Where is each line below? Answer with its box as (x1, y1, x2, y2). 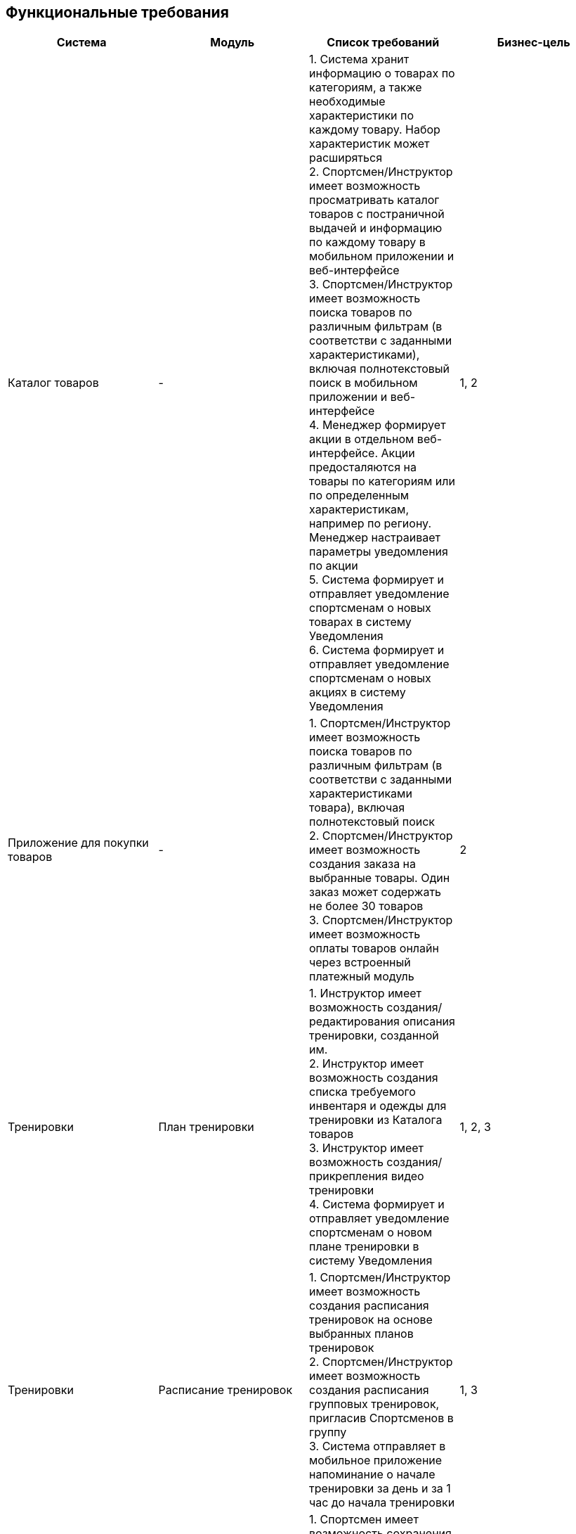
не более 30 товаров (309, 899, 424, 914)
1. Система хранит (309, 52, 410, 67)
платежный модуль (309, 969, 414, 984)
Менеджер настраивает (309, 530, 441, 545)
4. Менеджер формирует (309, 418, 446, 433)
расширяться (309, 151, 383, 165)
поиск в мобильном (309, 376, 418, 390)
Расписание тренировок (158, 1383, 293, 1398)
